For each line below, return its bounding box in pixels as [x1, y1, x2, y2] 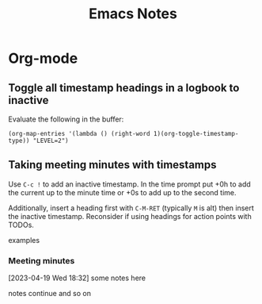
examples [8, 235, 40, 244]
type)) [8, 137, 30, 144]
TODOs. [8, 220, 34, 229]
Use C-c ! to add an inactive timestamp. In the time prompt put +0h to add [8, 179, 251, 189]
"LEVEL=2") [32, 137, 69, 144]
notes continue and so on [8, 289, 91, 298]
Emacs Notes [88, 5, 178, 23]
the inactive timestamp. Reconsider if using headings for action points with [8, 211, 252, 221]
